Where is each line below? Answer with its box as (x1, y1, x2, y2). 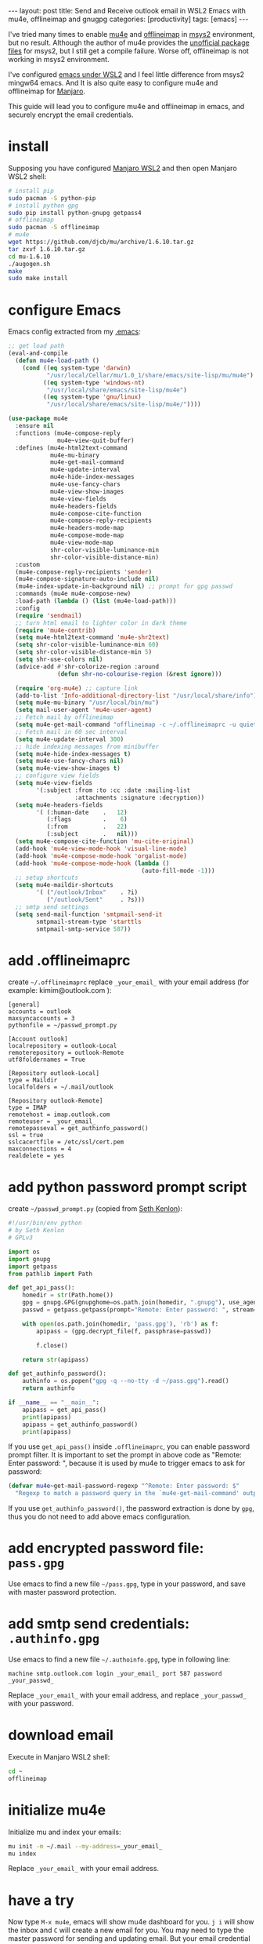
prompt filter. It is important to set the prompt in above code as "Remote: (8, 1450, 243, 1460)
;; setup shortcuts (15, 874, 79, 882)
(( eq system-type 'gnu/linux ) (42, 393, 142, 401)
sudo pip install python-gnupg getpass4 (8, 209, 142, 217)
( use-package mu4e (8, 414, 68, 423)
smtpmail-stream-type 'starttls (36, 917, 142, 925)
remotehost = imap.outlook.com (8, 1111, 110, 1119)
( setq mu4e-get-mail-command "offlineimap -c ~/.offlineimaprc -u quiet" (15, 720, 261, 728)
